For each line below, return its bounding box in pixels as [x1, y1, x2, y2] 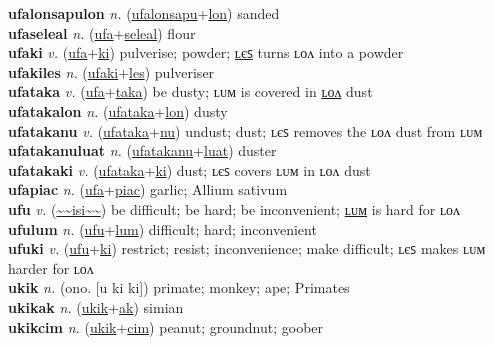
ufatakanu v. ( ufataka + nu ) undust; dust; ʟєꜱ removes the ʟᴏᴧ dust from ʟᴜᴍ [8, 120, 483, 141]
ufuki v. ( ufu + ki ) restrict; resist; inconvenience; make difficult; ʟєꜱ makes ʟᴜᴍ [8, 238, 486, 259]
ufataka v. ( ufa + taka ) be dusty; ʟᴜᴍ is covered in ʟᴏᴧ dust [8, 81, 373, 102]
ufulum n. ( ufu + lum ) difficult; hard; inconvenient [8, 218, 317, 239]
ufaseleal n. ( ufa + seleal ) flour [8, 22, 196, 43]
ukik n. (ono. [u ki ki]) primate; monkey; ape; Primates [8, 277, 350, 298]
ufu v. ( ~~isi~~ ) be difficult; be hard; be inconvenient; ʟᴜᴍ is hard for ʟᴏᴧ [8, 198, 460, 219]
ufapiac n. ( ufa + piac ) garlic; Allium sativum [8, 179, 288, 200]
